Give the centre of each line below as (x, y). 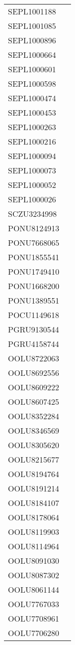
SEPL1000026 (32, 199)
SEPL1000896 (32, 40)
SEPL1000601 (32, 69)
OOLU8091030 (34, 561)
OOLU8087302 (34, 575)
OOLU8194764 (34, 474)
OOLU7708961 (34, 618)
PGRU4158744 (34, 344)
